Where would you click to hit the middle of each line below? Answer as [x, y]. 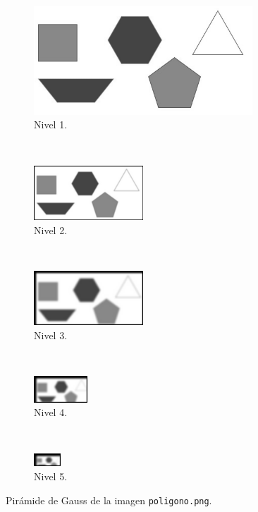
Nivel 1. [51, 124]
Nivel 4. [51, 412]
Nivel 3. [51, 335]
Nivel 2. [51, 230]
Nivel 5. [51, 476]
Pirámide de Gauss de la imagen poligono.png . [109, 500]
